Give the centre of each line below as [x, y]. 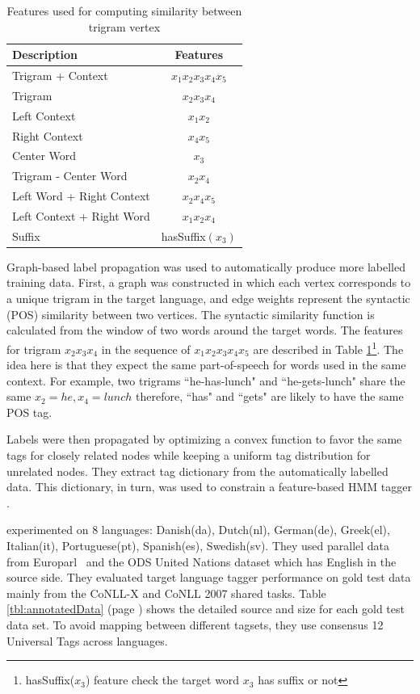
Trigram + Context [60, 76]
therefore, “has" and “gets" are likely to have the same [270, 396]
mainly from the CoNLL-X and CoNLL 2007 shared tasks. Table [166, 593]
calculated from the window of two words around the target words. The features [205, 330]
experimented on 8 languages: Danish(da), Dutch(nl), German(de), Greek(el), [198, 530]
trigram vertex [124, 26]
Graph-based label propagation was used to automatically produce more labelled [206, 266]
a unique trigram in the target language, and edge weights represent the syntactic [208, 299]
